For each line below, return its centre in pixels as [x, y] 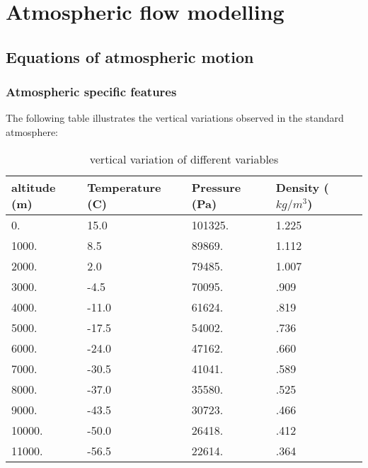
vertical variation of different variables [184, 159]
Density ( [302, 187]
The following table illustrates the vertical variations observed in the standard [175, 118]
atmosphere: [32, 131]
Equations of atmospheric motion [130, 56]
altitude [34, 187]
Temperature [124, 187]
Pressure [216, 187]
